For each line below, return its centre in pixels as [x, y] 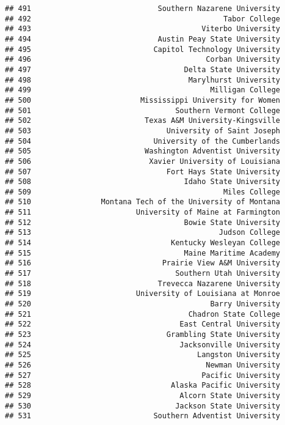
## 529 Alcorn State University [143, 395]
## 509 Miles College [143, 192]
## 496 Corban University [143, 60]
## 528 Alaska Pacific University [143, 386]
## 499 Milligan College [143, 90]
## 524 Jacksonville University [143, 345]
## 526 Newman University [143, 365]
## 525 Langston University [143, 355]
